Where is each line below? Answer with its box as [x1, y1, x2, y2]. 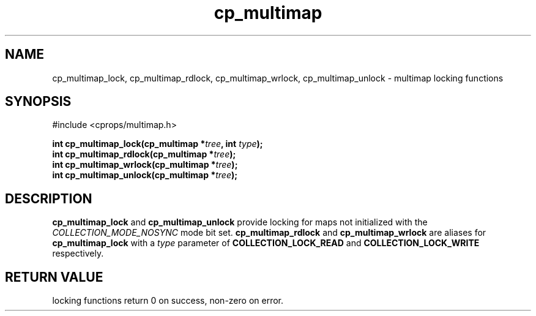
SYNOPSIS [5, 94, 72, 110]
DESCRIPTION [5, 190, 92, 206]
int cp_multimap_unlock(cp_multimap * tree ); [52, 170, 238, 181]
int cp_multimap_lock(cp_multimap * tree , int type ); [52, 138, 263, 149]
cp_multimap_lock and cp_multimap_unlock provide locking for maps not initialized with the [52, 217, 428, 228]
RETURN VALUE [5, 269, 103, 285]
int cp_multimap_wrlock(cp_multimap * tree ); [52, 159, 238, 170]
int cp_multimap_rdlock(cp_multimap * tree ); [52, 149, 236, 160]
